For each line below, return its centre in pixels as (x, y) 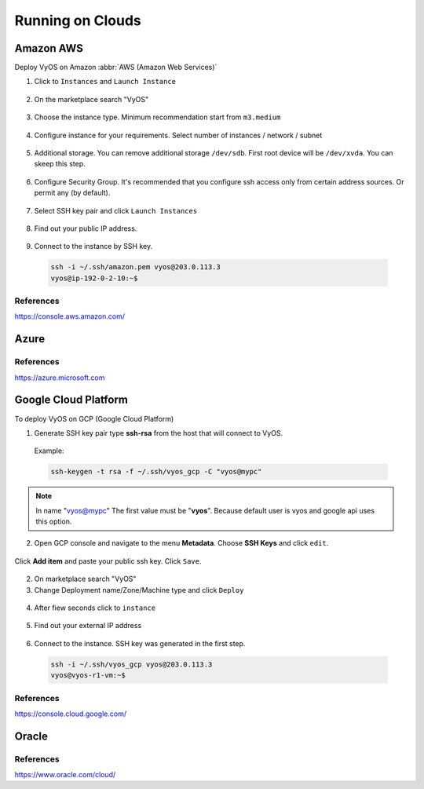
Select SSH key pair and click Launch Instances (116, 210)
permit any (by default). (72, 193)
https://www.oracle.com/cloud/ (65, 775)
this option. (54, 521)
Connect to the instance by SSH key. (93, 247)
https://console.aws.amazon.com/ (70, 316)
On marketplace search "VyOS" (85, 579)
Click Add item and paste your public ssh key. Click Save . (108, 561)
